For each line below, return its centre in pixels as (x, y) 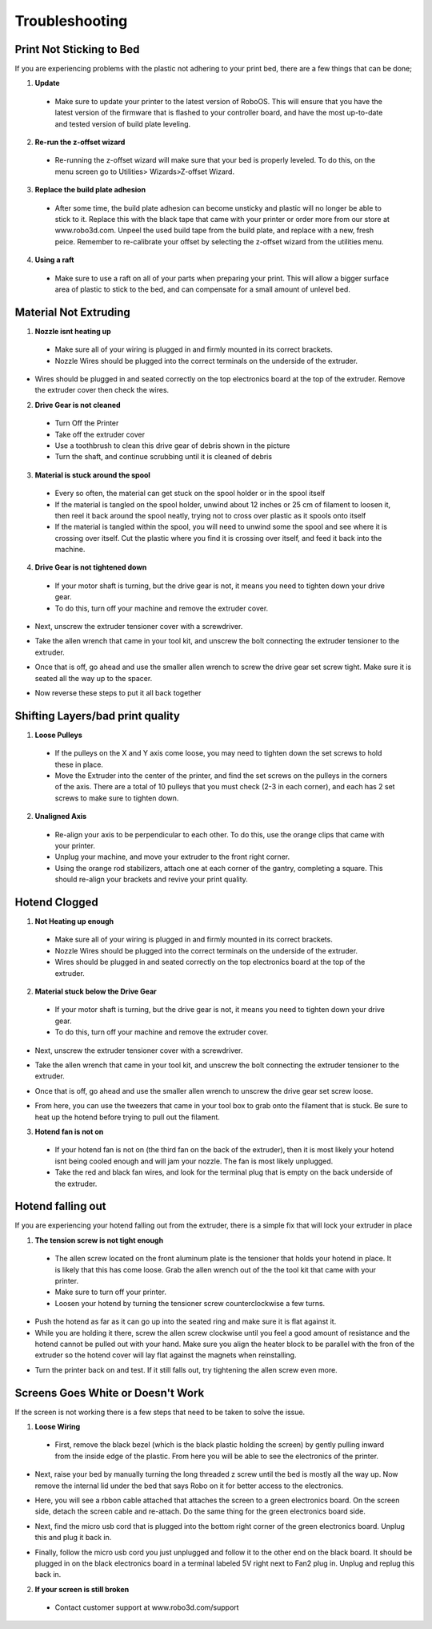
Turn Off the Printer (87, 423)
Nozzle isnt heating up (73, 331)
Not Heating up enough (74, 921)
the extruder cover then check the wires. (102, 390)
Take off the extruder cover (100, 434)
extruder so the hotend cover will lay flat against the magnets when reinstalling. (166, 1355)
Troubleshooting (71, 21)
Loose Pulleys (59, 735)
